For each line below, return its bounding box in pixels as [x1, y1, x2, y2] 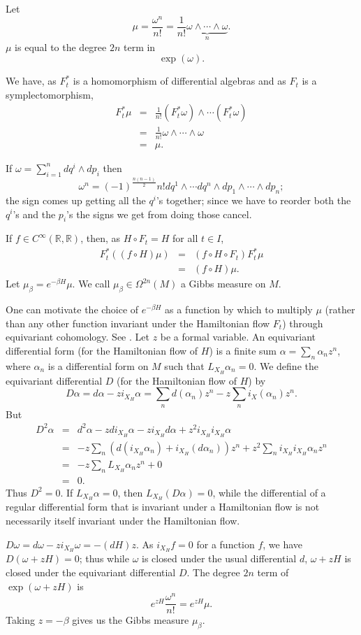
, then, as [80, 231, 121, 245]
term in [124, 39, 156, 54]
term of [257, 565, 289, 580]
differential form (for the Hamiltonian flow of [6, 343, 198, 358]
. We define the [253, 358, 318, 373]
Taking [6, 613, 36, 627]
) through [282, 315, 323, 330]
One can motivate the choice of [6, 302, 139, 317]
